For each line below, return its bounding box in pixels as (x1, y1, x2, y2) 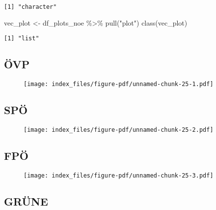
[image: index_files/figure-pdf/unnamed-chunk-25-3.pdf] (24, 172, 214, 179)
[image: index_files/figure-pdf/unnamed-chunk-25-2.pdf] (24, 126, 214, 133)
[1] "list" (4, 35, 39, 42)
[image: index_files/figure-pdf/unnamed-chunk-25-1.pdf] (24, 81, 214, 88)
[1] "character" (4, 3, 57, 10)
